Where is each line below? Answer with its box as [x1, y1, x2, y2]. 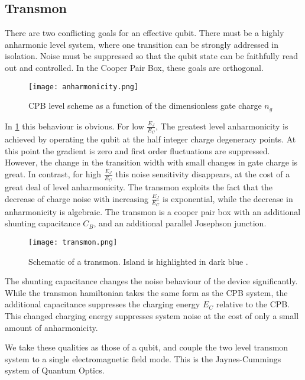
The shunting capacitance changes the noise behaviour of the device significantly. [5, 275, 298, 287]
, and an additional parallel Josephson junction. [93, 217, 267, 229]
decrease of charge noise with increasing [5, 192, 148, 204]
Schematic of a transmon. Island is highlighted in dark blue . [28, 255, 248, 267]
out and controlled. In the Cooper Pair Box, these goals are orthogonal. [5, 61, 264, 73]
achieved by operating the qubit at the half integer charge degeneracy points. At [5, 132, 296, 145]
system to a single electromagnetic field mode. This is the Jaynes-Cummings [5, 352, 281, 365]
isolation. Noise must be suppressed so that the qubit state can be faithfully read [5, 50, 298, 62]
